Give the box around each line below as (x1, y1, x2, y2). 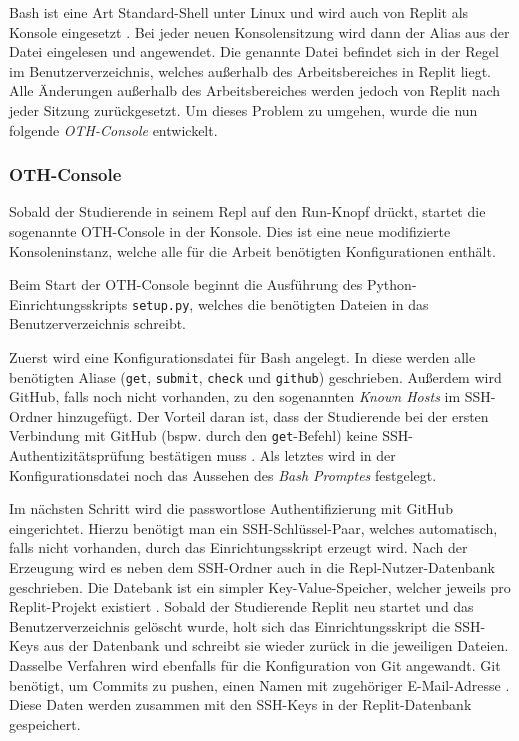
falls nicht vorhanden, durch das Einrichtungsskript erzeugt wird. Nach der (9, 537, 468, 558)
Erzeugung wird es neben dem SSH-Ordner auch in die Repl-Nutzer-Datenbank (9, 557, 495, 578)
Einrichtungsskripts (9, 293, 128, 314)
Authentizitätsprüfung (9, 445, 145, 466)
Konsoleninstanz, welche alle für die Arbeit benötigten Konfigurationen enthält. (9, 240, 496, 261)
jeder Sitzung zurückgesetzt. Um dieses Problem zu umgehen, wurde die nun (9, 99, 478, 120)
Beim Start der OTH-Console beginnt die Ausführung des (9, 274, 363, 295)
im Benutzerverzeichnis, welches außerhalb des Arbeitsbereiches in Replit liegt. (9, 60, 491, 81)
